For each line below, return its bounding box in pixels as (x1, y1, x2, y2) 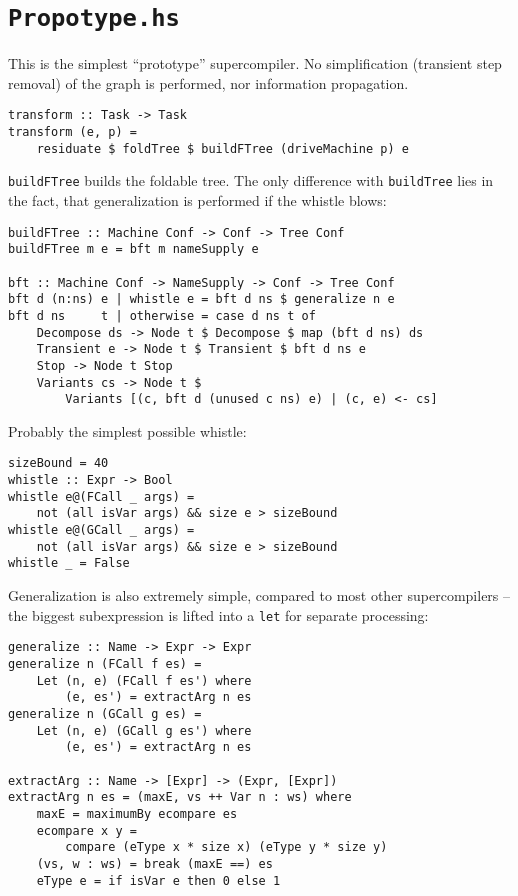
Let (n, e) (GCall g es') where (36, 723, 252, 738)
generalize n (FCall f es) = (8, 656, 202, 671)
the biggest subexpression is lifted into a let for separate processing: (8, 604, 429, 625)
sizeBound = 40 (8, 456, 109, 471)
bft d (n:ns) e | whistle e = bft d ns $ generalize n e (8, 292, 395, 307)
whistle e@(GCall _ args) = (8, 523, 195, 538)
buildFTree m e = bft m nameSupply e (8, 242, 259, 257)
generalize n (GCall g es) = (8, 706, 202, 721)
